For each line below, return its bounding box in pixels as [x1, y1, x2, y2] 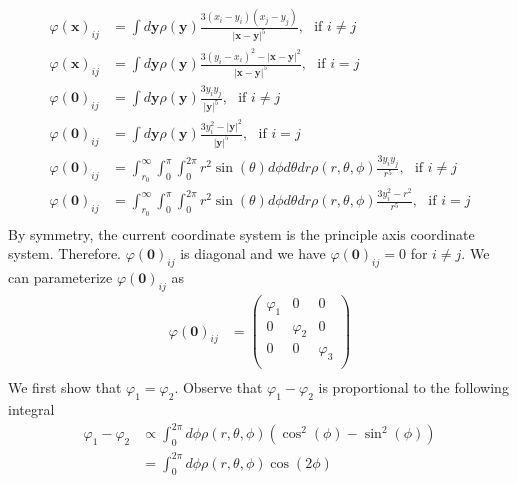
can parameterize [8, 266, 113, 287]
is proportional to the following [318, 377, 509, 398]
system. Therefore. [8, 243, 121, 264]
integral [8, 399, 55, 420]
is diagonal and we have [180, 243, 326, 264]
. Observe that [174, 377, 263, 398]
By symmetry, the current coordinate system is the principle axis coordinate [8, 223, 475, 244]
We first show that [8, 377, 122, 398]
